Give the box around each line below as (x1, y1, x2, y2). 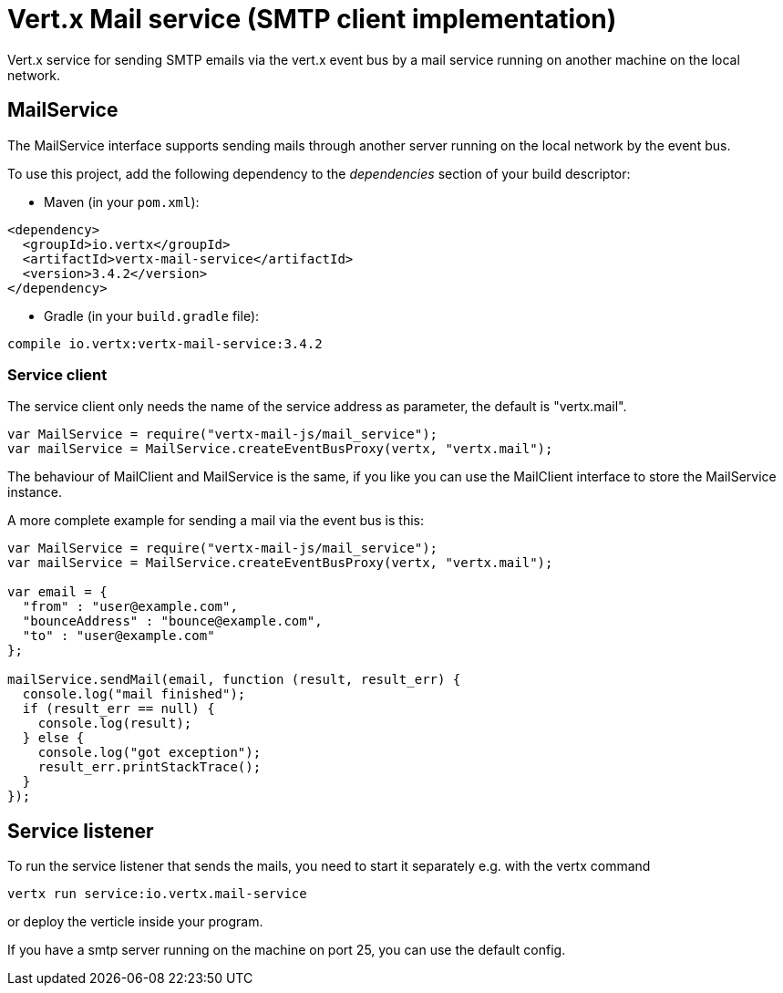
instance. (7, 484, 63, 501)
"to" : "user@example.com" (22, 628, 215, 644)
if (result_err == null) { (22, 701, 215, 717)
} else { (22, 730, 85, 746)
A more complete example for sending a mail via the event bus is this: (7, 512, 425, 529)
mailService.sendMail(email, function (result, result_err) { (7, 672, 461, 688)
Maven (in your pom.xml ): (44, 193, 200, 210)
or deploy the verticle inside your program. (7, 914, 263, 930)
